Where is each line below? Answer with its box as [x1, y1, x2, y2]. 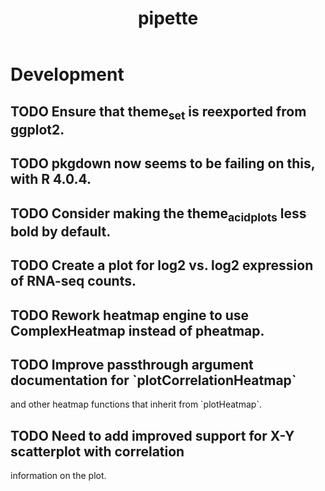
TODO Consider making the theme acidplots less [10, 205, 307, 224]
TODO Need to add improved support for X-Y [10, 427, 295, 444]
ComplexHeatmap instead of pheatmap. [10, 322, 265, 339]
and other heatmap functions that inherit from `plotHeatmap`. [10, 398, 262, 411]
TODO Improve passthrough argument [10, 356, 254, 373]
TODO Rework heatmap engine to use [10, 307, 250, 324]
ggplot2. [10, 121, 65, 138]
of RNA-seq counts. [10, 273, 137, 290]
